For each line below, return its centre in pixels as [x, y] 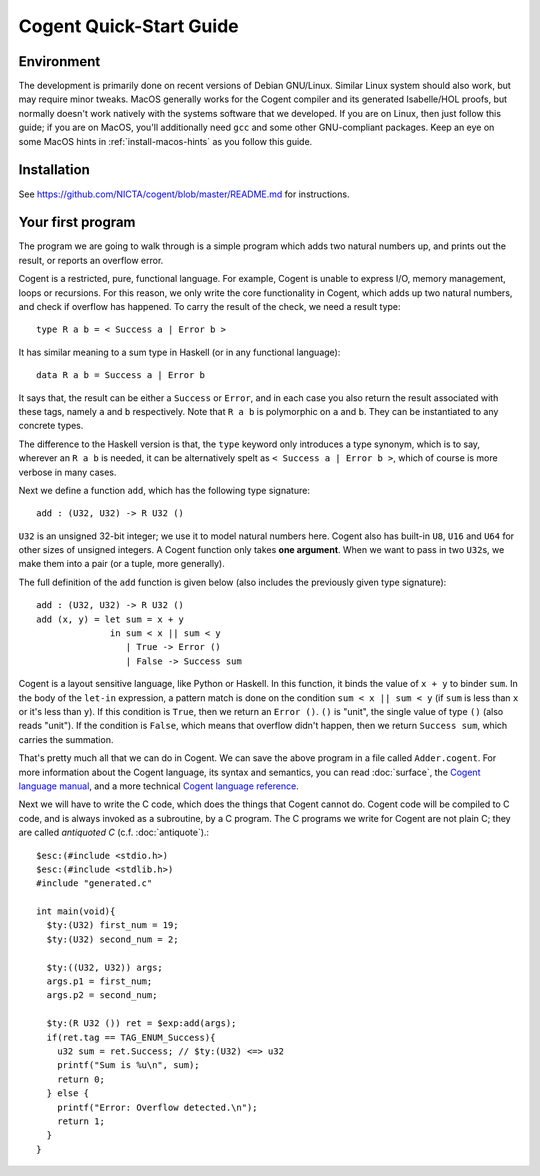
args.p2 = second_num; [102, 995]
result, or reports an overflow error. [91, 260]
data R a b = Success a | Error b [120, 375]
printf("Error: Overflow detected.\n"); [157, 1107]
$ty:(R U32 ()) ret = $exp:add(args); [141, 1023]
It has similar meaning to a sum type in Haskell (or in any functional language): [179, 352]
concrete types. [51, 426]
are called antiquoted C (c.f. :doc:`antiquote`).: [114, 832]
